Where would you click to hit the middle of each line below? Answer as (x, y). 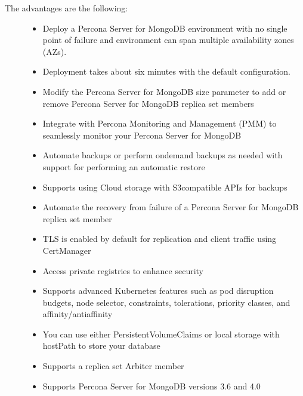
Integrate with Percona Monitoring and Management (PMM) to (160, 123)
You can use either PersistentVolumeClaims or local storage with (161, 334)
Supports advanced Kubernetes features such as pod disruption (158, 291)
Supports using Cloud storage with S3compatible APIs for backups (165, 187)
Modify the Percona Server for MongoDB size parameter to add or (164, 91)
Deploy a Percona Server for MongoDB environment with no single (165, 28)
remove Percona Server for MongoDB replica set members (148, 103)
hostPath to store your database (101, 346)
